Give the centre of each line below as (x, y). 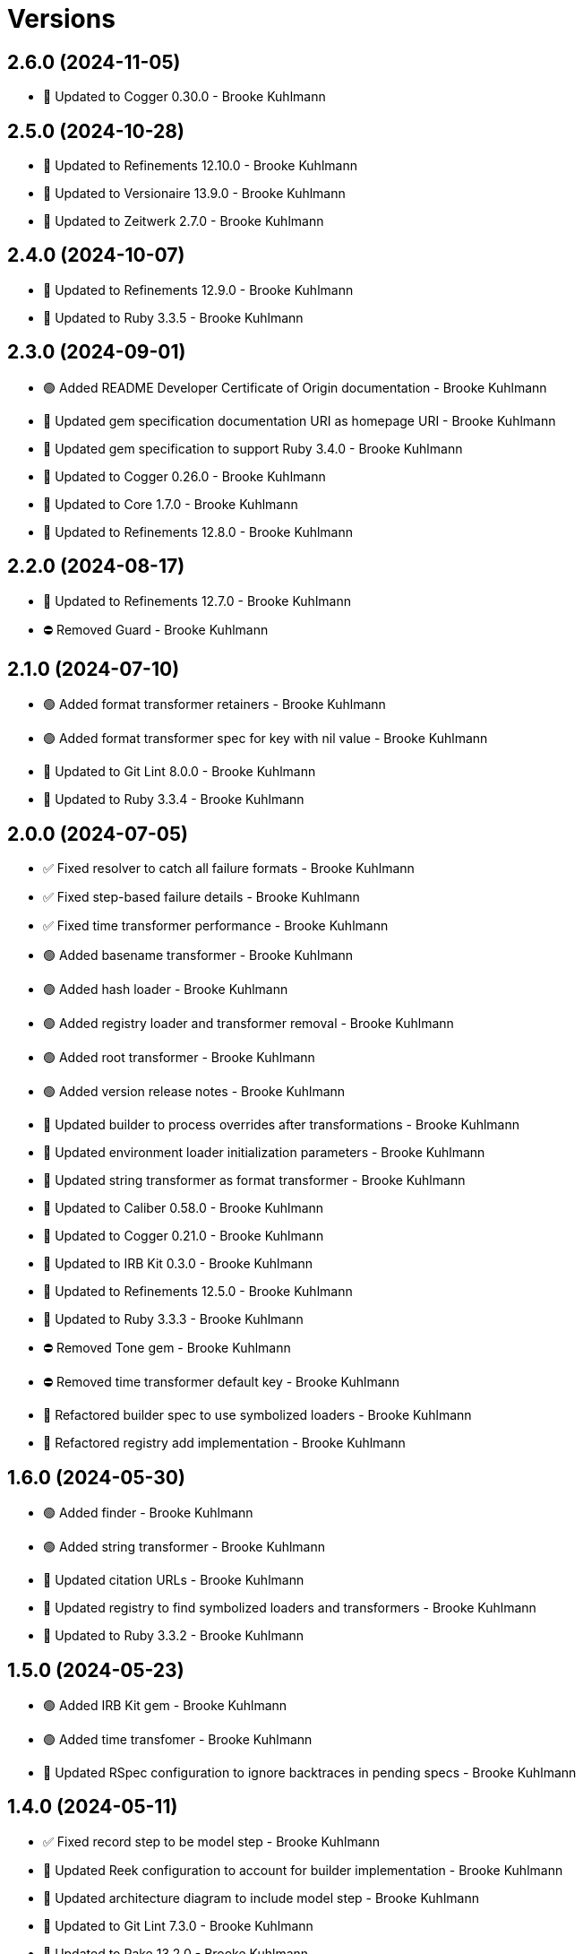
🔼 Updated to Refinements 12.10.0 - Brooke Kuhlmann (200, 166)
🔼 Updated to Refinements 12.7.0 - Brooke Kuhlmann (197, 601)
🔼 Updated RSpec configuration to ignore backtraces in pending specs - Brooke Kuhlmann (310, 1772)
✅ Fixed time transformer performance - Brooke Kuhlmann (216, 926)
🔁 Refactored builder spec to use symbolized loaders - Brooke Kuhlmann (257, 1415)
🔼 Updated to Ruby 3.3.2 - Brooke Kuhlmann (174, 1636)
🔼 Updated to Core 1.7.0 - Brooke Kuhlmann (171, 504)
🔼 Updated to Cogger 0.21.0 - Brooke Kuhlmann (184, 1236)
